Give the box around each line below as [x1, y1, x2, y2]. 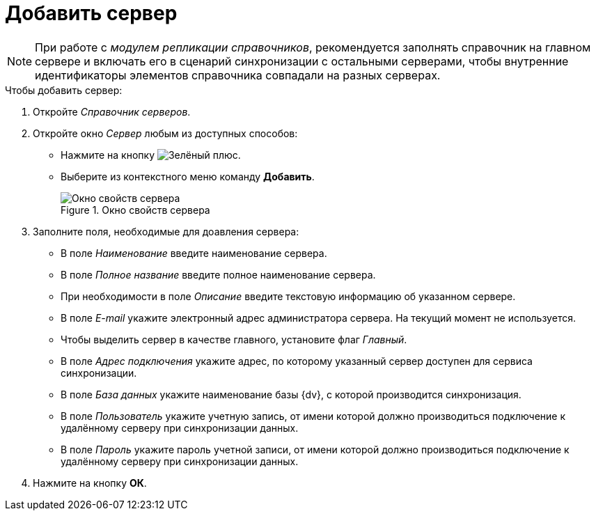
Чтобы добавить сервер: [5, 84, 123, 96]
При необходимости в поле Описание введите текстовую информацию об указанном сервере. [61, 290, 516, 302]
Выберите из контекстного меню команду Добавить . [61, 170, 315, 182]
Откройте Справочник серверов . [33, 105, 191, 118]
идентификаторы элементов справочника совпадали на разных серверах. [35, 68, 441, 82]
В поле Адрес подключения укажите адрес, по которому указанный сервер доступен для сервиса [61, 354, 533, 367]
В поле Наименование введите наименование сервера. [61, 247, 327, 259]
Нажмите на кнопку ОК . [33, 476, 147, 489]
